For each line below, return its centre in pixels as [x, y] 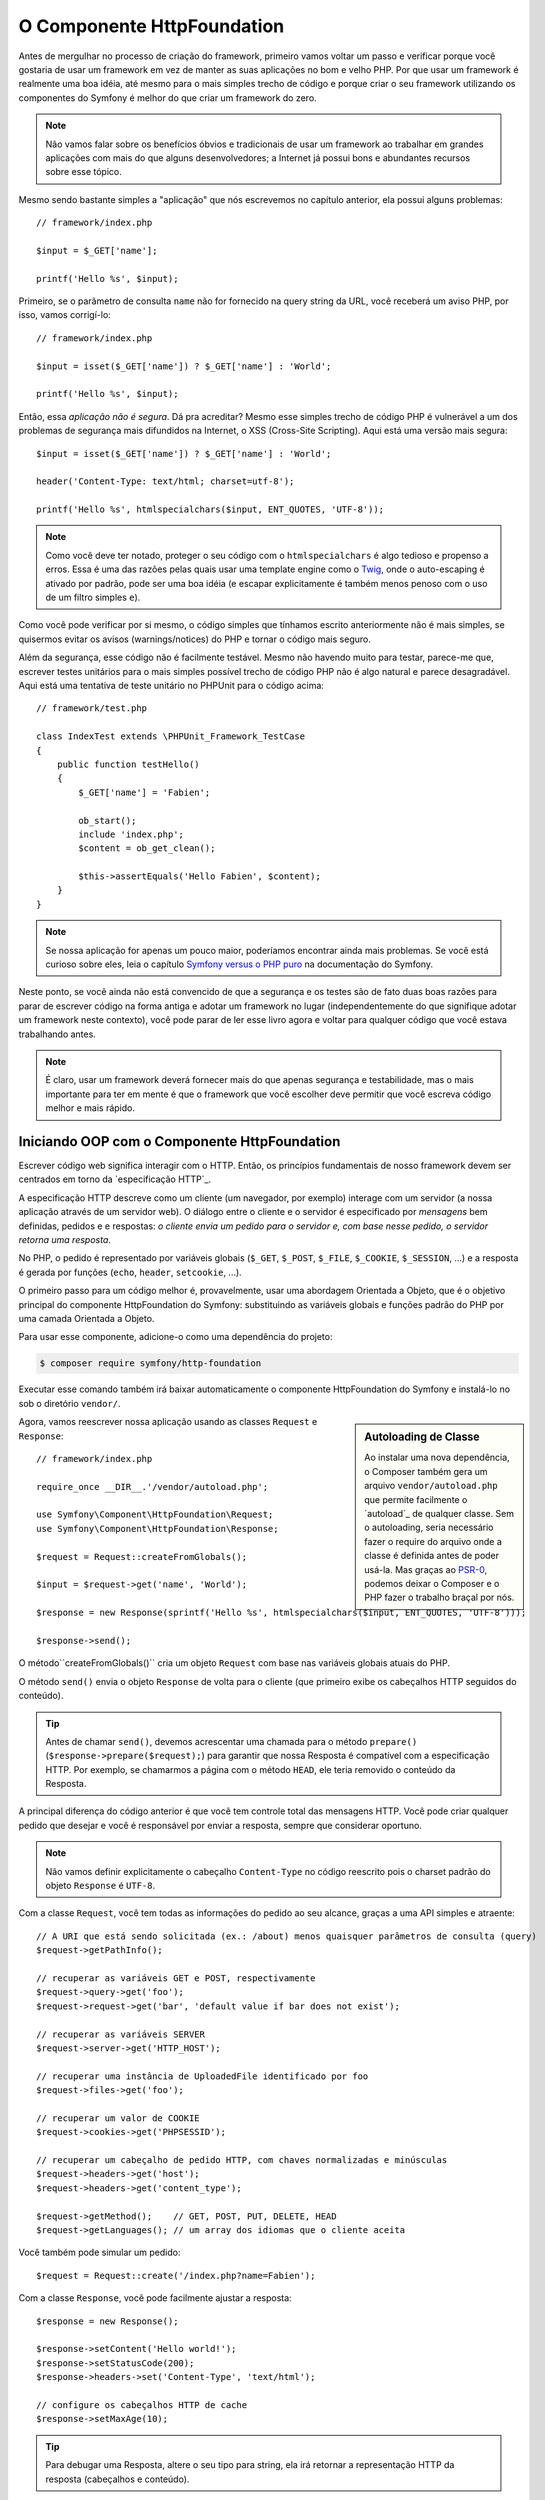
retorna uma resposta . [65, 1240]
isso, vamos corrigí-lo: [65, 315]
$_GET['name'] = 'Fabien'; [144, 792]
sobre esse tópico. [83, 172]
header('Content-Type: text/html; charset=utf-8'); [165, 481]
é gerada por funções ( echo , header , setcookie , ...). [130, 1272]
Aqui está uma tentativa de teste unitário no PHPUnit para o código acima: [171, 685]
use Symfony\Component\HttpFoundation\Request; [155, 1514]
